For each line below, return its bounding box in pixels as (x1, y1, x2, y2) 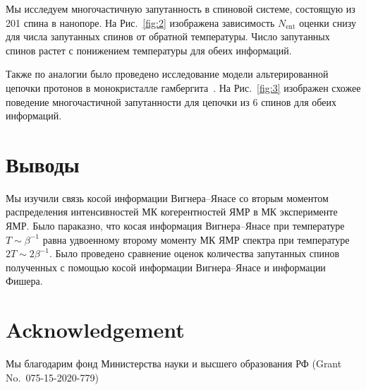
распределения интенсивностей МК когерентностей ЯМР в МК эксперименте (6, 204, 338, 219)
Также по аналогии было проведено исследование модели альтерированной (6, 66, 329, 81)
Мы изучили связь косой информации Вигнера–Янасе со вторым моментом (6, 190, 329, 205)
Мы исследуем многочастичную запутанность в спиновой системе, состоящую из (6, 1, 355, 16)
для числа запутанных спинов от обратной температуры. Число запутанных (6, 29, 330, 44)
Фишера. (6, 273, 43, 288)
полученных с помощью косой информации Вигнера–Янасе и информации (6, 259, 326, 274)
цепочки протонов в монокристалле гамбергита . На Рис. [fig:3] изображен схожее (6, 80, 361, 95)
